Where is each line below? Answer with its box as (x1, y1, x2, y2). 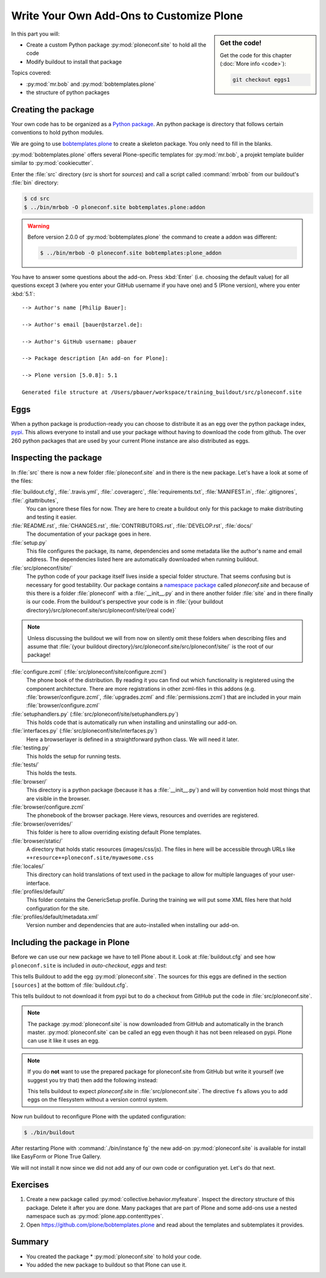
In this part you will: (11, 30, 60, 37)
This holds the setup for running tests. (26, 753, 121, 760)
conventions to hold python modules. (11, 129, 104, 136)
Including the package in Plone (11, 937, 130, 948)
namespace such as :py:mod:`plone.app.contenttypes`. (26, 1213, 164, 1220)
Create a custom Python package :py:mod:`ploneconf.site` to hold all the (26, 41, 206, 48)
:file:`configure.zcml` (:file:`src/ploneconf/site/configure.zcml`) (11, 668, 167, 675)
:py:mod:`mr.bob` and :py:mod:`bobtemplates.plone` (26, 80, 156, 88)
